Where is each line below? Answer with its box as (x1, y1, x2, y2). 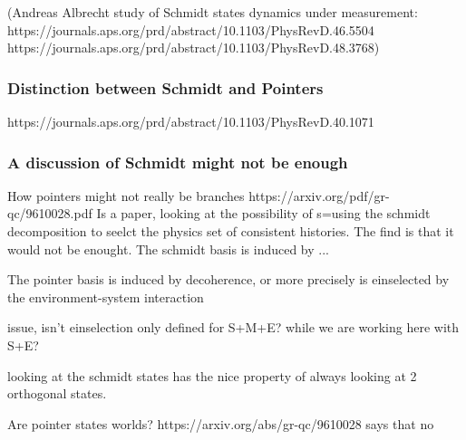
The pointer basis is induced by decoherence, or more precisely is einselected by (7, 270, 450, 289)
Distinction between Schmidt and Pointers (7, 76, 324, 99)
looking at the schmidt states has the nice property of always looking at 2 (7, 366, 417, 385)
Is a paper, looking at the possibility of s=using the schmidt (96, 204, 431, 223)
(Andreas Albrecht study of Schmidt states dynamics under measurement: (7, 3, 418, 21)
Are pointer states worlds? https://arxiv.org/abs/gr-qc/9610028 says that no (7, 414, 434, 433)
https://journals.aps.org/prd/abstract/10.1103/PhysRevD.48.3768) (7, 38, 380, 57)
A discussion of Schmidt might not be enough (7, 150, 348, 173)
